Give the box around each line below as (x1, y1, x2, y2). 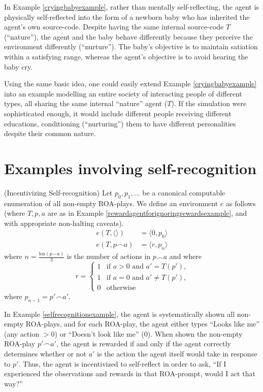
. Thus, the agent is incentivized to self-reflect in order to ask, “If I (18, 358, 226, 369)
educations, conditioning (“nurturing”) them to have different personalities (4, 118, 236, 128)
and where (169, 251, 202, 262)
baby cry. (4, 61, 33, 72)
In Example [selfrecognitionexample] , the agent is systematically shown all (4, 308, 235, 319)
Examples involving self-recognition (4, 157, 257, 178)
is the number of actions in (67, 251, 151, 262)
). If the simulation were (171, 98, 247, 109)
